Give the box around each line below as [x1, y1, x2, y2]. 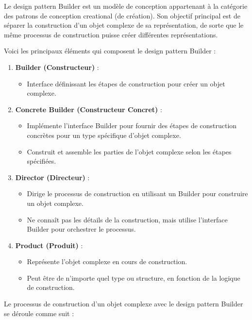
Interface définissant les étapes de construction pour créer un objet [27, 78, 225, 88]
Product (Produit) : [15, 240, 83, 250]
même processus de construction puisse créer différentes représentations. [4, 29, 218, 39]
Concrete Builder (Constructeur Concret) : [15, 104, 162, 114]
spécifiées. [27, 156, 56, 166]
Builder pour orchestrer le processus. [27, 224, 136, 234]
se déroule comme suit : [4, 308, 74, 318]
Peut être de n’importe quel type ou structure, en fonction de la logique [27, 272, 240, 283]
